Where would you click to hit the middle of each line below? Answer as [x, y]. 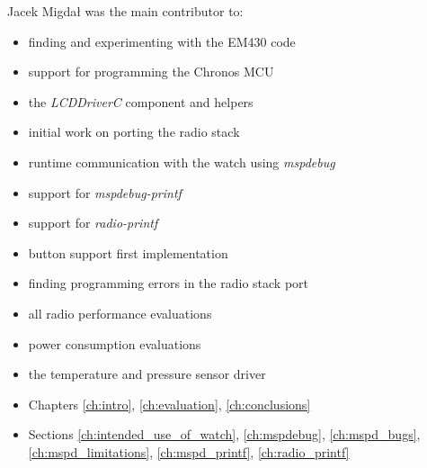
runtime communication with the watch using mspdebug [182, 162]
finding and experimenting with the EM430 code [162, 41]
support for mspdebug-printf [105, 192]
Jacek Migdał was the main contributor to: [125, 11]
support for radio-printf [93, 223]
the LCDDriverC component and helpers [141, 101]
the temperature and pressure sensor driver [147, 374]
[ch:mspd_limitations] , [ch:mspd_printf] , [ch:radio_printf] [189, 451]
